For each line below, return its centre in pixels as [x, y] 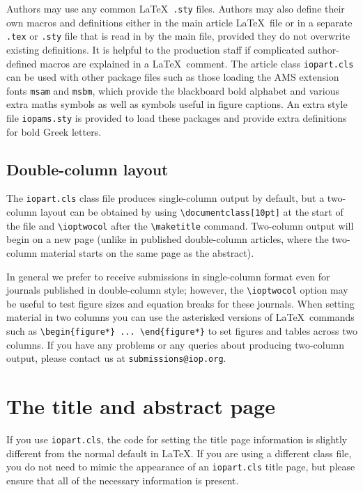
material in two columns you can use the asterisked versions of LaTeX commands [180, 317]
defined [22, 63]
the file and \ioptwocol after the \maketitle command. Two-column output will [180, 225]
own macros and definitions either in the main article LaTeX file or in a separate [179, 22]
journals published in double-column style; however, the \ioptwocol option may [177, 290]
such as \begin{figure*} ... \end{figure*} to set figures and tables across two [182, 331]
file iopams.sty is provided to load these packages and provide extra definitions [177, 118]
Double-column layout [87, 169]
